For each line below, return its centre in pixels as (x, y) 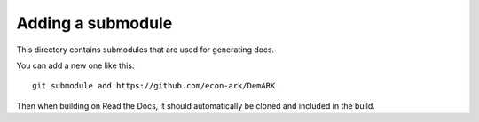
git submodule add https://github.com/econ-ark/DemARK (154, 86)
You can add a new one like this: (75, 65)
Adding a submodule (94, 23)
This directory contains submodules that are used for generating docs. (145, 50)
